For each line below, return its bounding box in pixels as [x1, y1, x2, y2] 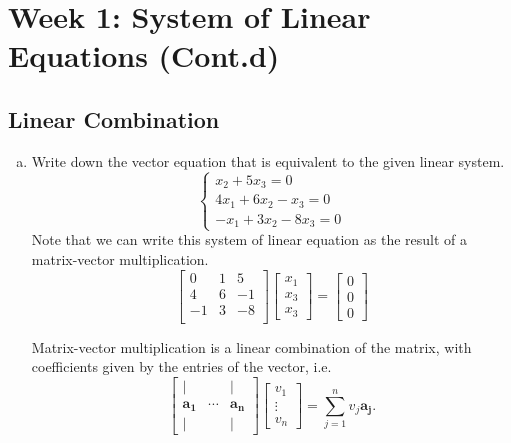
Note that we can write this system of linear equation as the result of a [31, 229, 468, 250]
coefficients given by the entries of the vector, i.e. [31, 356, 332, 377]
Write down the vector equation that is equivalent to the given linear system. [31, 150, 505, 171]
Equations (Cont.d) [8, 35, 280, 76]
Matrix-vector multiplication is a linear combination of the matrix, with [31, 336, 472, 357]
